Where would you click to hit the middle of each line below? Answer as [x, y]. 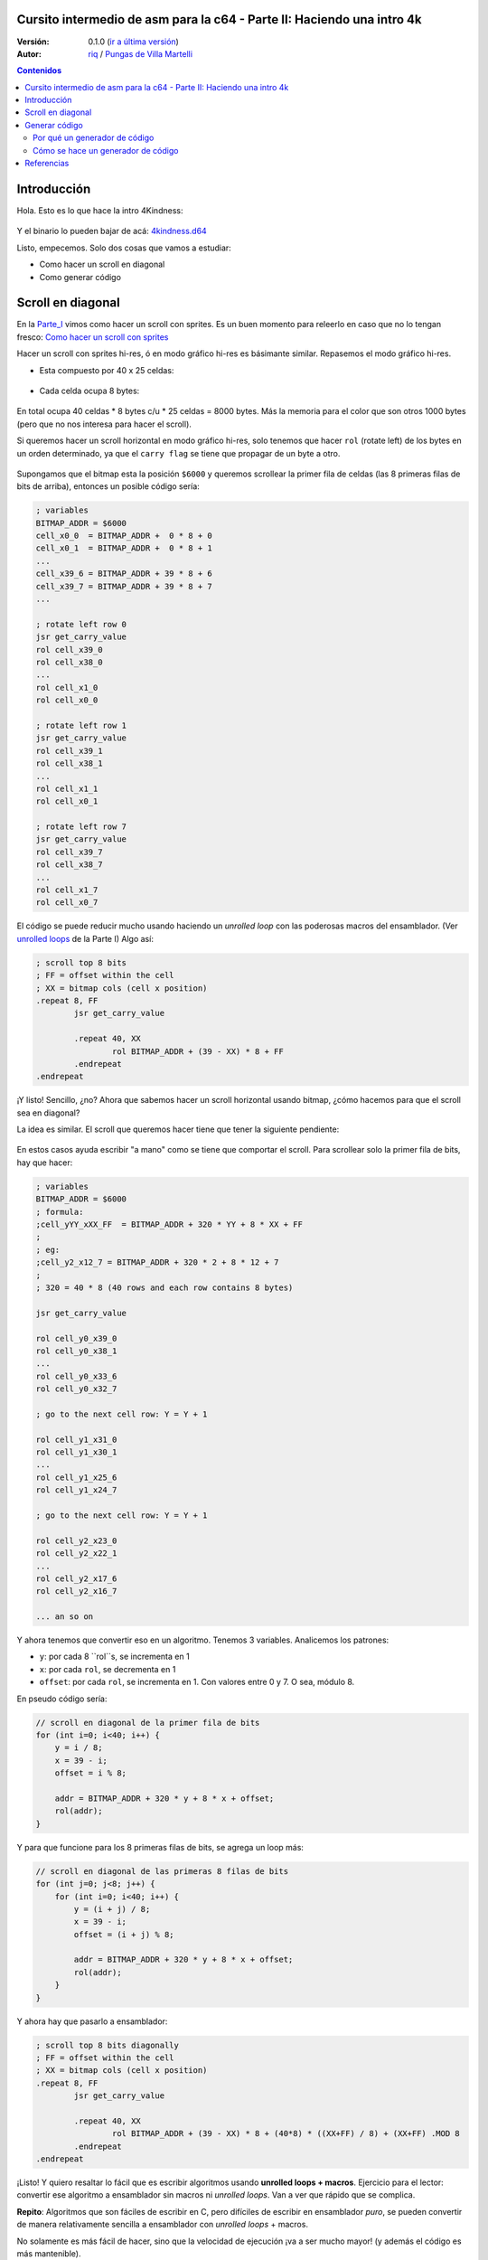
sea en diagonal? [48, 1113]
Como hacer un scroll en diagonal [102, 264]
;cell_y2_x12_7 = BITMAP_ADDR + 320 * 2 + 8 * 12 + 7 [157, 1262]
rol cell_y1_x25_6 [76, 1477]
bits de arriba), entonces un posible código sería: [108, 486]
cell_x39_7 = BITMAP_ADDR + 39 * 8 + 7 [124, 586]
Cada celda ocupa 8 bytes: [89, 391]
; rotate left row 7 [81, 827]
